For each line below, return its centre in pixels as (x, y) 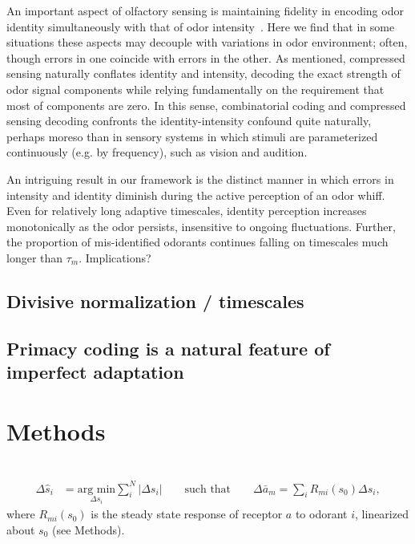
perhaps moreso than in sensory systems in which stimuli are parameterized (192, 136)
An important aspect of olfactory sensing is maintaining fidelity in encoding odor (205, 10)
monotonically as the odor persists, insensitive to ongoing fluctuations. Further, (201, 226)
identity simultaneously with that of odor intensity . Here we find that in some (201, 26)
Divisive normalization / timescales (155, 300)
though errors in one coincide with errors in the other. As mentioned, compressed (206, 57)
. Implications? (115, 257)
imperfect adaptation (95, 372)
